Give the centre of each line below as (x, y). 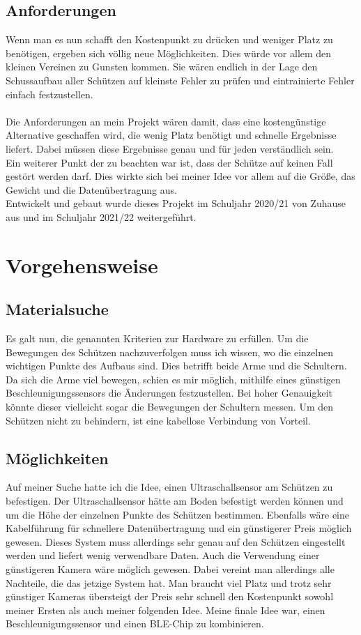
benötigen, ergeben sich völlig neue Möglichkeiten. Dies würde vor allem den (169, 53)
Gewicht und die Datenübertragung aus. (91, 189)
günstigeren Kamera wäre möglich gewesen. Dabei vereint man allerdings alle (170, 569)
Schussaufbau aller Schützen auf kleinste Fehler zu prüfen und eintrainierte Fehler (180, 80)
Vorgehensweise (82, 265)
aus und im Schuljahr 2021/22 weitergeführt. (101, 216)
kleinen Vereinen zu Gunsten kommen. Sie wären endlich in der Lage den (162, 67)
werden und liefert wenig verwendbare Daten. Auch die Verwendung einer (163, 555)
